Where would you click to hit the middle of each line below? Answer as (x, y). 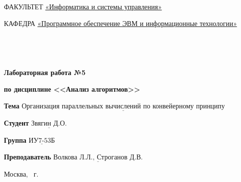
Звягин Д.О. (49, 123)
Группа (15, 140)
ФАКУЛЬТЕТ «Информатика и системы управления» (83, 6)
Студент (16, 122)
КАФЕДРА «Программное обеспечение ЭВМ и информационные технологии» (120, 23)
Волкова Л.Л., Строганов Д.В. (98, 157)
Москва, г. (21, 173)
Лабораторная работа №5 (45, 72)
